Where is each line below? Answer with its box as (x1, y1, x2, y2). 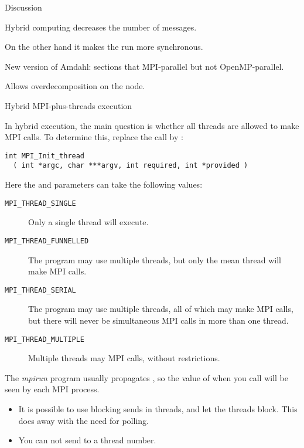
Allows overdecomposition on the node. (5, 80, 145, 92)
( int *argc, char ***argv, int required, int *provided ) (13, 161, 248, 170)
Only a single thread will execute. (28, 216, 149, 228)
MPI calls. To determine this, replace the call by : (5, 131, 183, 143)
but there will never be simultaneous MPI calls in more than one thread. (28, 314, 289, 326)
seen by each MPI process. (5, 383, 100, 395)
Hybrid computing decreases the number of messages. (5, 21, 197, 33)
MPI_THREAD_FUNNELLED (5, 236, 89, 245)
